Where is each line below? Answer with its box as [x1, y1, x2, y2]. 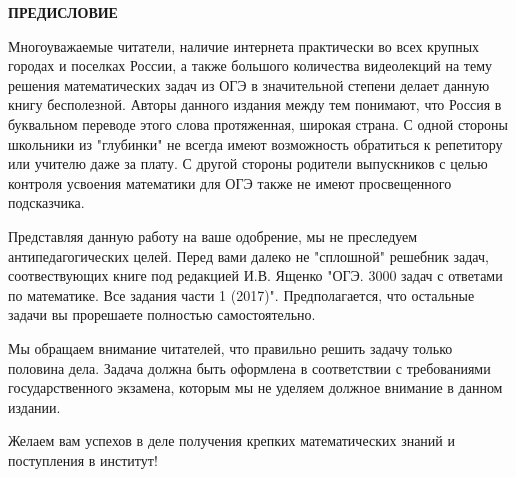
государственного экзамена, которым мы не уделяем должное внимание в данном [8, 377, 503, 398]
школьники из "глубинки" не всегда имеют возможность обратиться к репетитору [8, 133, 503, 154]
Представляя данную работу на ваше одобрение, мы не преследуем [8, 225, 418, 246]
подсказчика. [8, 192, 85, 213]
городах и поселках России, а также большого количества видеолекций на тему [8, 55, 493, 76]
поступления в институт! [8, 449, 158, 470]
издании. [8, 396, 61, 417]
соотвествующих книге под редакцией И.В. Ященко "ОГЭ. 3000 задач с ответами [8, 265, 503, 286]
